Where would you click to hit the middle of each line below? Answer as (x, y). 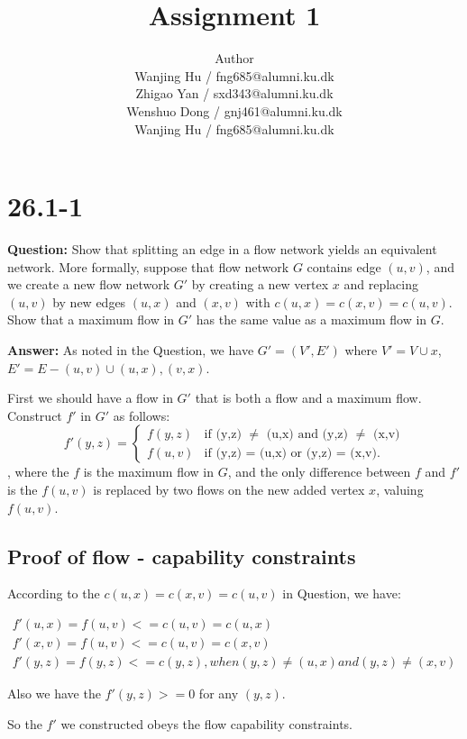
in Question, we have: (342, 593)
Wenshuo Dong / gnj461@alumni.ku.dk (234, 110)
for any (219, 693)
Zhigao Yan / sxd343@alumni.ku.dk (234, 93)
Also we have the (54, 693)
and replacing (381, 284)
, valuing (400, 489)
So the (25, 723)
